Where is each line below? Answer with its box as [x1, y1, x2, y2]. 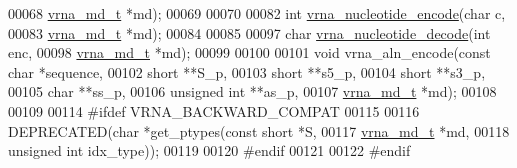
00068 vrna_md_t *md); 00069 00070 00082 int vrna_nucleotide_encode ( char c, [8, 3, 506, 23]
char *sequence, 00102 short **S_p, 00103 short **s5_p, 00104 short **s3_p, [8, 61, 486, 82]
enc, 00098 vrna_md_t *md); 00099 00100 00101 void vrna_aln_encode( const [8, 42, 491, 63]
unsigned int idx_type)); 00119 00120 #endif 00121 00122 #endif [8, 140, 411, 161]
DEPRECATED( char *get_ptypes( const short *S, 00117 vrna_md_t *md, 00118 [8, 120, 510, 141]
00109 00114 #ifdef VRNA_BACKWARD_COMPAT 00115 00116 [8, 100, 420, 121]
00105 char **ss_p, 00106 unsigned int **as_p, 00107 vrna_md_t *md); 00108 [8, 81, 497, 102]
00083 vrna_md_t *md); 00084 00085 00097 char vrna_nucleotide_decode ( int [8, 22, 491, 43]
